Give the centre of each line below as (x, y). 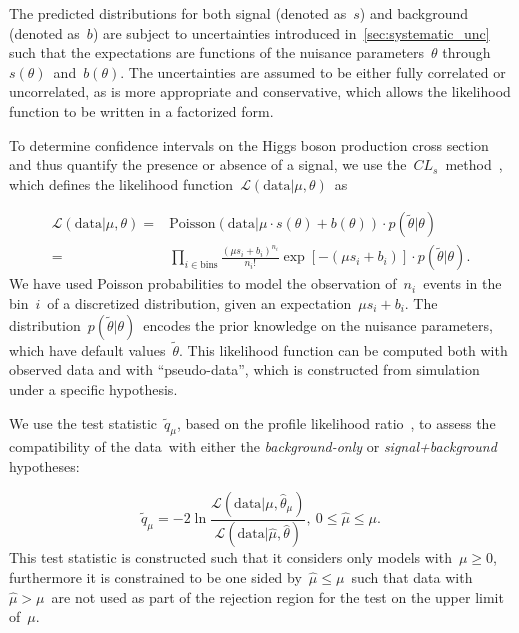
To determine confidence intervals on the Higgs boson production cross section (249, 144)
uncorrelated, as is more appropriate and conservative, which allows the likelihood (260, 91)
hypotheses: (44, 465)
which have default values (87, 349)
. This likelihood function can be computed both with (343, 349)
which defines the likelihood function (121, 183)
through (466, 52)
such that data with (412, 577)
